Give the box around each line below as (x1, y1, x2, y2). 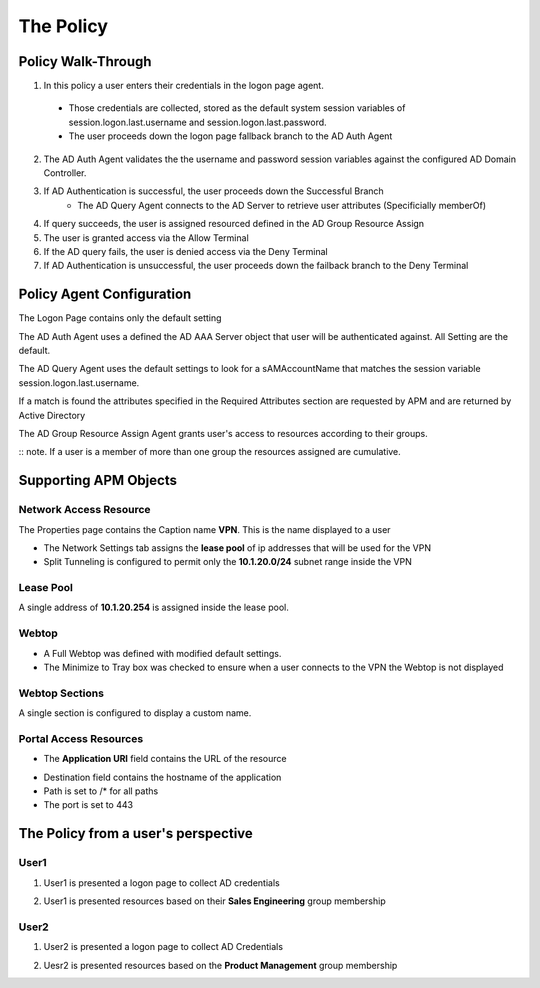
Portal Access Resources (18, 731, 144, 745)
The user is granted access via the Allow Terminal (43, 231, 249, 244)
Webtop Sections (18, 686, 105, 700)
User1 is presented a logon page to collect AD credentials (43, 876, 280, 889)
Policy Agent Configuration (18, 286, 192, 303)
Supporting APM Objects (18, 472, 177, 489)
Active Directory (18, 409, 86, 421)
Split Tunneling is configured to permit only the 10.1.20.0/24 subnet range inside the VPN (43, 556, 412, 568)
